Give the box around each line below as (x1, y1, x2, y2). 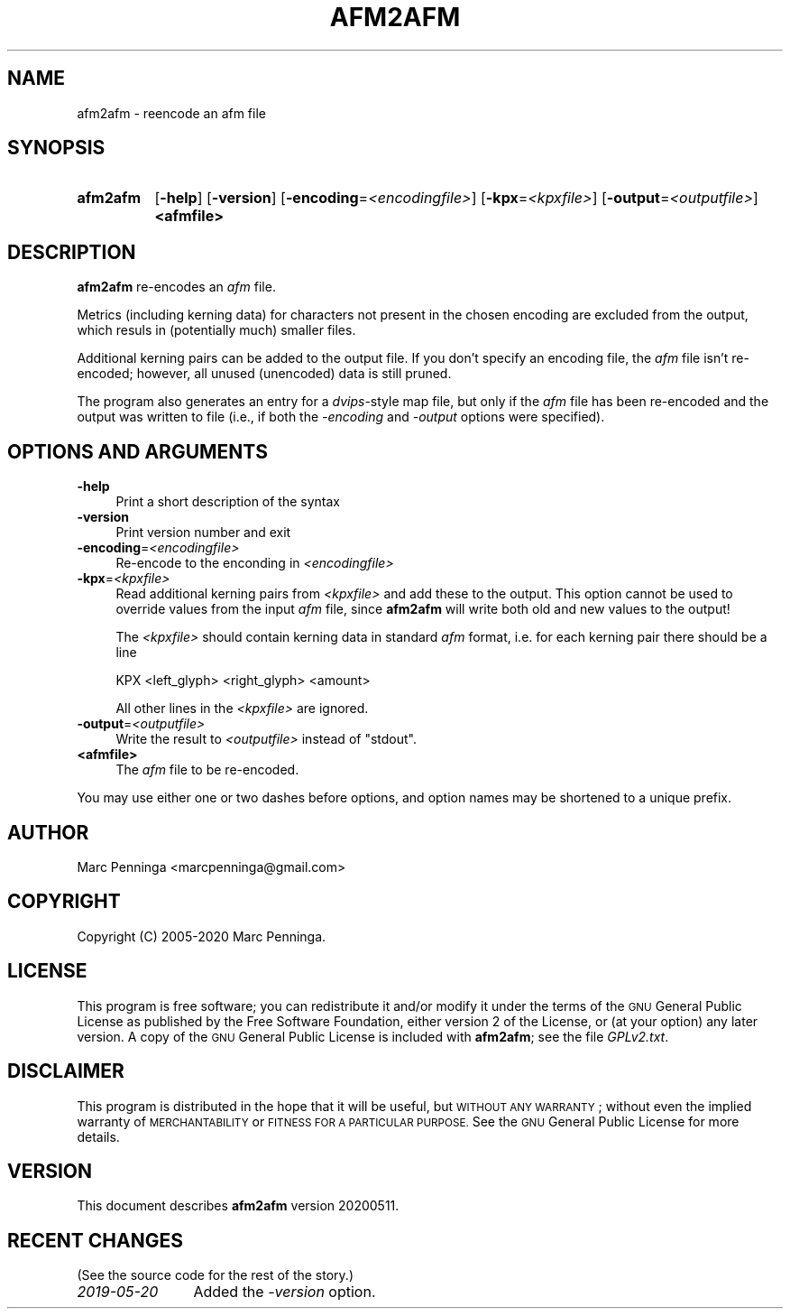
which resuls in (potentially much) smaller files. (77, 322, 356, 338)
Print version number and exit (115, 524, 291, 541)
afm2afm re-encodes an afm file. (77, 279, 276, 295)
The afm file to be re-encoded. (115, 762, 299, 778)
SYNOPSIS (7, 136, 106, 160)
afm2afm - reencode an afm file (77, 105, 266, 121)
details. (77, 1128, 120, 1145)
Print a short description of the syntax (115, 494, 341, 510)
